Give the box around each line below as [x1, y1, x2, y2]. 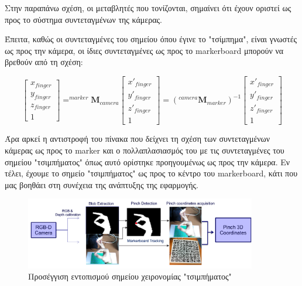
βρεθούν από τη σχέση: [5, 56, 83, 68]
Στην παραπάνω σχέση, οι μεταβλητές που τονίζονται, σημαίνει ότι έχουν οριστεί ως [5, 2, 291, 13]
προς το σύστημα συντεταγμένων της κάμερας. [5, 13, 162, 25]
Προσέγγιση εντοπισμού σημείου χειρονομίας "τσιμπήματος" [28, 270, 232, 282]
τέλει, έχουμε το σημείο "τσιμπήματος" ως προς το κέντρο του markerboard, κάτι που [5, 167, 298, 179]
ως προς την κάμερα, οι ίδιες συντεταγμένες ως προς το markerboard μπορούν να [5, 44, 284, 56]
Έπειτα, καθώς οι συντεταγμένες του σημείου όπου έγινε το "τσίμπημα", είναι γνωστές [5, 33, 297, 45]
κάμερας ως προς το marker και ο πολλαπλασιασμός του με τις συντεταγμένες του [5, 144, 284, 156]
